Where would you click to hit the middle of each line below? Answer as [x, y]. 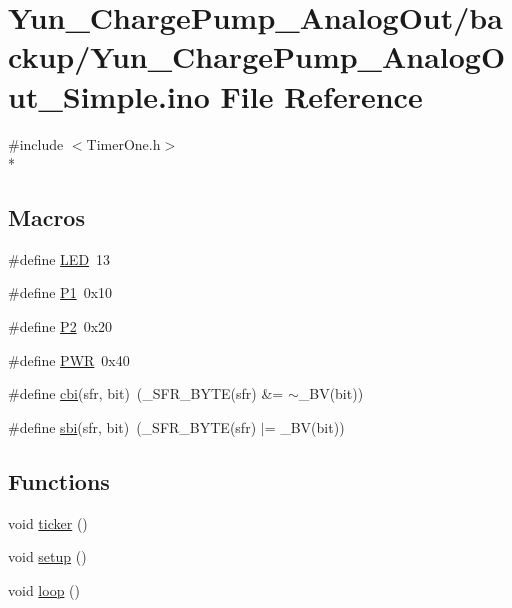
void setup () [47, 556]
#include [36, 143]
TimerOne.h [123, 143]
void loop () [44, 589]
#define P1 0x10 [60, 292]
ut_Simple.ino [109, 95]
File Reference [321, 95]
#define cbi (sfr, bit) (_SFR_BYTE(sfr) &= [146, 393]
